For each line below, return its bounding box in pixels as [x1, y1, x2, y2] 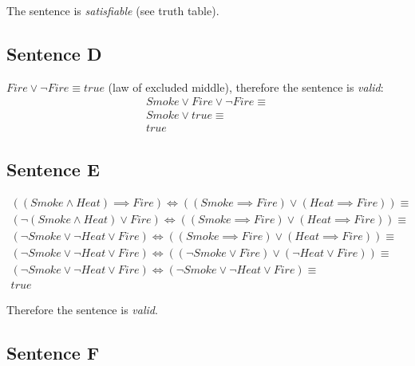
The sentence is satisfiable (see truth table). [6, 2, 219, 18]
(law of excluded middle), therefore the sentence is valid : [108, 78, 384, 95]
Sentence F [6, 340, 100, 364]
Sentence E [6, 156, 100, 181]
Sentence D [6, 41, 102, 65]
